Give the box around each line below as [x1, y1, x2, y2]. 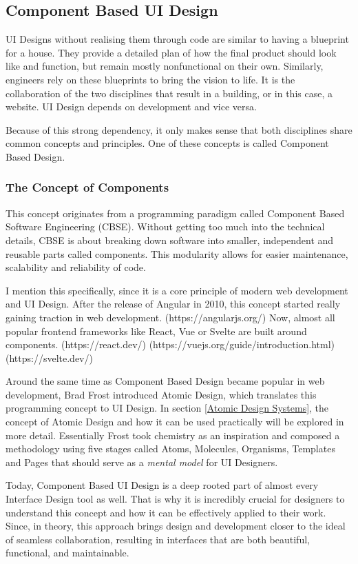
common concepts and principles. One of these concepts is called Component [6, 136, 329, 150]
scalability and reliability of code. [6, 260, 146, 274]
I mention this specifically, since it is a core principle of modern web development [6, 283, 348, 297]
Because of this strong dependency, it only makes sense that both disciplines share [6, 122, 352, 137]
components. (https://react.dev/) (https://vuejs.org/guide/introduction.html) [6, 337, 335, 352]
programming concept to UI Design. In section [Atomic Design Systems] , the [6, 401, 329, 415]
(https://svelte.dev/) [6, 350, 93, 365]
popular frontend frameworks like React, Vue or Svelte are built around [6, 323, 307, 338]
